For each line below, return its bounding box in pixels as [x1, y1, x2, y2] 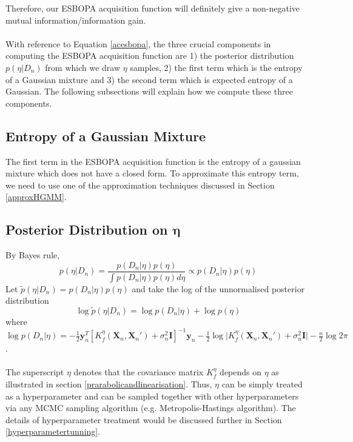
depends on [220, 366, 262, 378]
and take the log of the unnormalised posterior [132, 282, 305, 295]
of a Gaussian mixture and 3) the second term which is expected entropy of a [5, 73, 293, 85]
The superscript [5, 366, 64, 378]
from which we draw [45, 61, 121, 73]
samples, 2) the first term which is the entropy [130, 61, 303, 73]
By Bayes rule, [5, 249, 60, 261]
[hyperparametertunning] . [5, 425, 101, 438]
